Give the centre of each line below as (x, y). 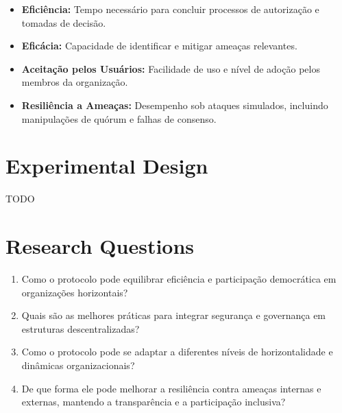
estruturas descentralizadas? (81, 328)
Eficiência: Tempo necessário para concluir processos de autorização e (170, 9)
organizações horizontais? (75, 292)
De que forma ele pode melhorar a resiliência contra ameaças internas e (171, 388)
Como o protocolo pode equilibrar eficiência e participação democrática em (179, 279)
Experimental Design (107, 166)
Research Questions (100, 246)
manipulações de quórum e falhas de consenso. (119, 118)
